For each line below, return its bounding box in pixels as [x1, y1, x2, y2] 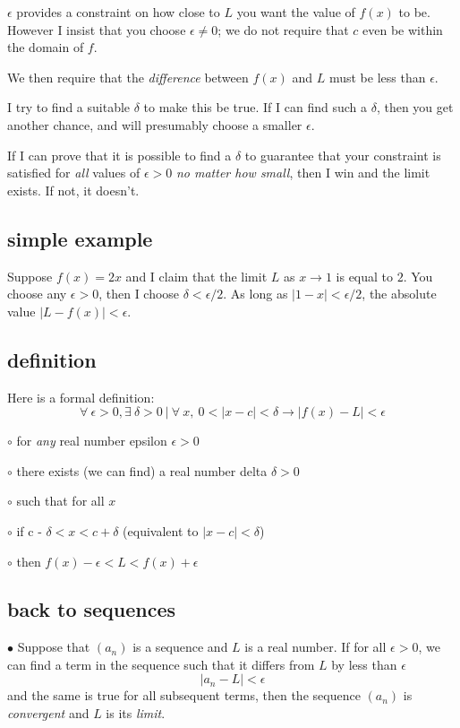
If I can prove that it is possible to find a [7, 145, 232, 164]
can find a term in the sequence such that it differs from [7, 654, 315, 673]
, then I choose [98, 284, 180, 303]
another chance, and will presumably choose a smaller [7, 115, 302, 134]
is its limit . [106, 704, 166, 723]
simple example [7, 224, 153, 252]
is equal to [336, 266, 394, 285]
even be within [362, 20, 443, 39]
